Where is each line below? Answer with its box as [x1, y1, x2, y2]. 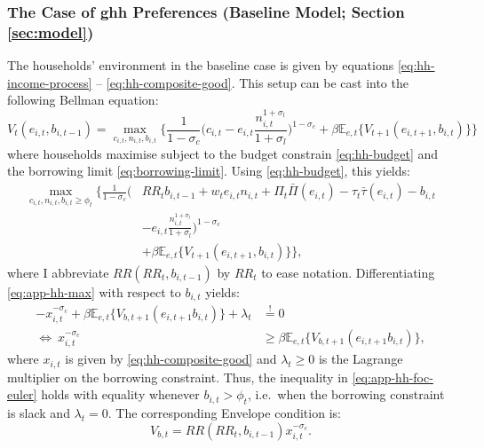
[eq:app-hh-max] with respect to [7, 282, 181, 301]
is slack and [7, 404, 70, 422]
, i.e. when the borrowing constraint [247, 385, 445, 404]
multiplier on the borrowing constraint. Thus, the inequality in [7, 367, 348, 386]
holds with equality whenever [41, 385, 200, 404]
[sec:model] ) [7, 20, 94, 43]
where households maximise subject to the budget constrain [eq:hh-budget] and [7, 144, 439, 162]
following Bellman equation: [7, 90, 159, 109]
